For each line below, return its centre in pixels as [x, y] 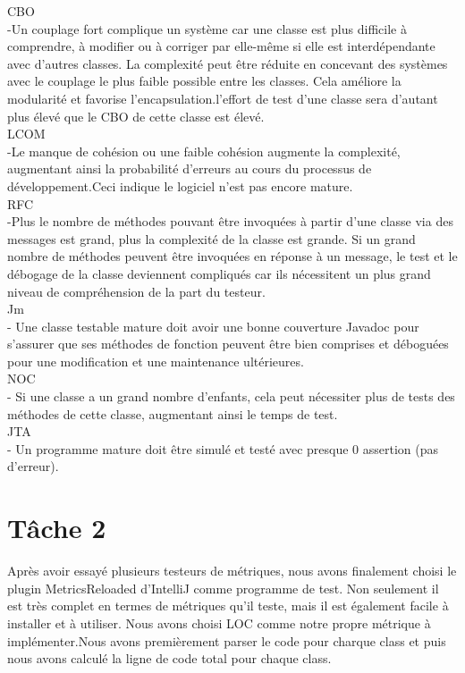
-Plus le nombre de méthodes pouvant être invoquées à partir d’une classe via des [230, 221]
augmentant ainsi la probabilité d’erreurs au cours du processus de [190, 168]
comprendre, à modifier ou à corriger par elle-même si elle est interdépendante [221, 46]
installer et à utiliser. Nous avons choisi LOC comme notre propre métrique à [219, 623]
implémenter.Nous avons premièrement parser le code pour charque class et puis [227, 640]
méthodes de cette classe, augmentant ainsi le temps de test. [173, 413]
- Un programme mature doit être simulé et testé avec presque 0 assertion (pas [223, 448]
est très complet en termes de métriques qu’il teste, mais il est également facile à [228, 606]
